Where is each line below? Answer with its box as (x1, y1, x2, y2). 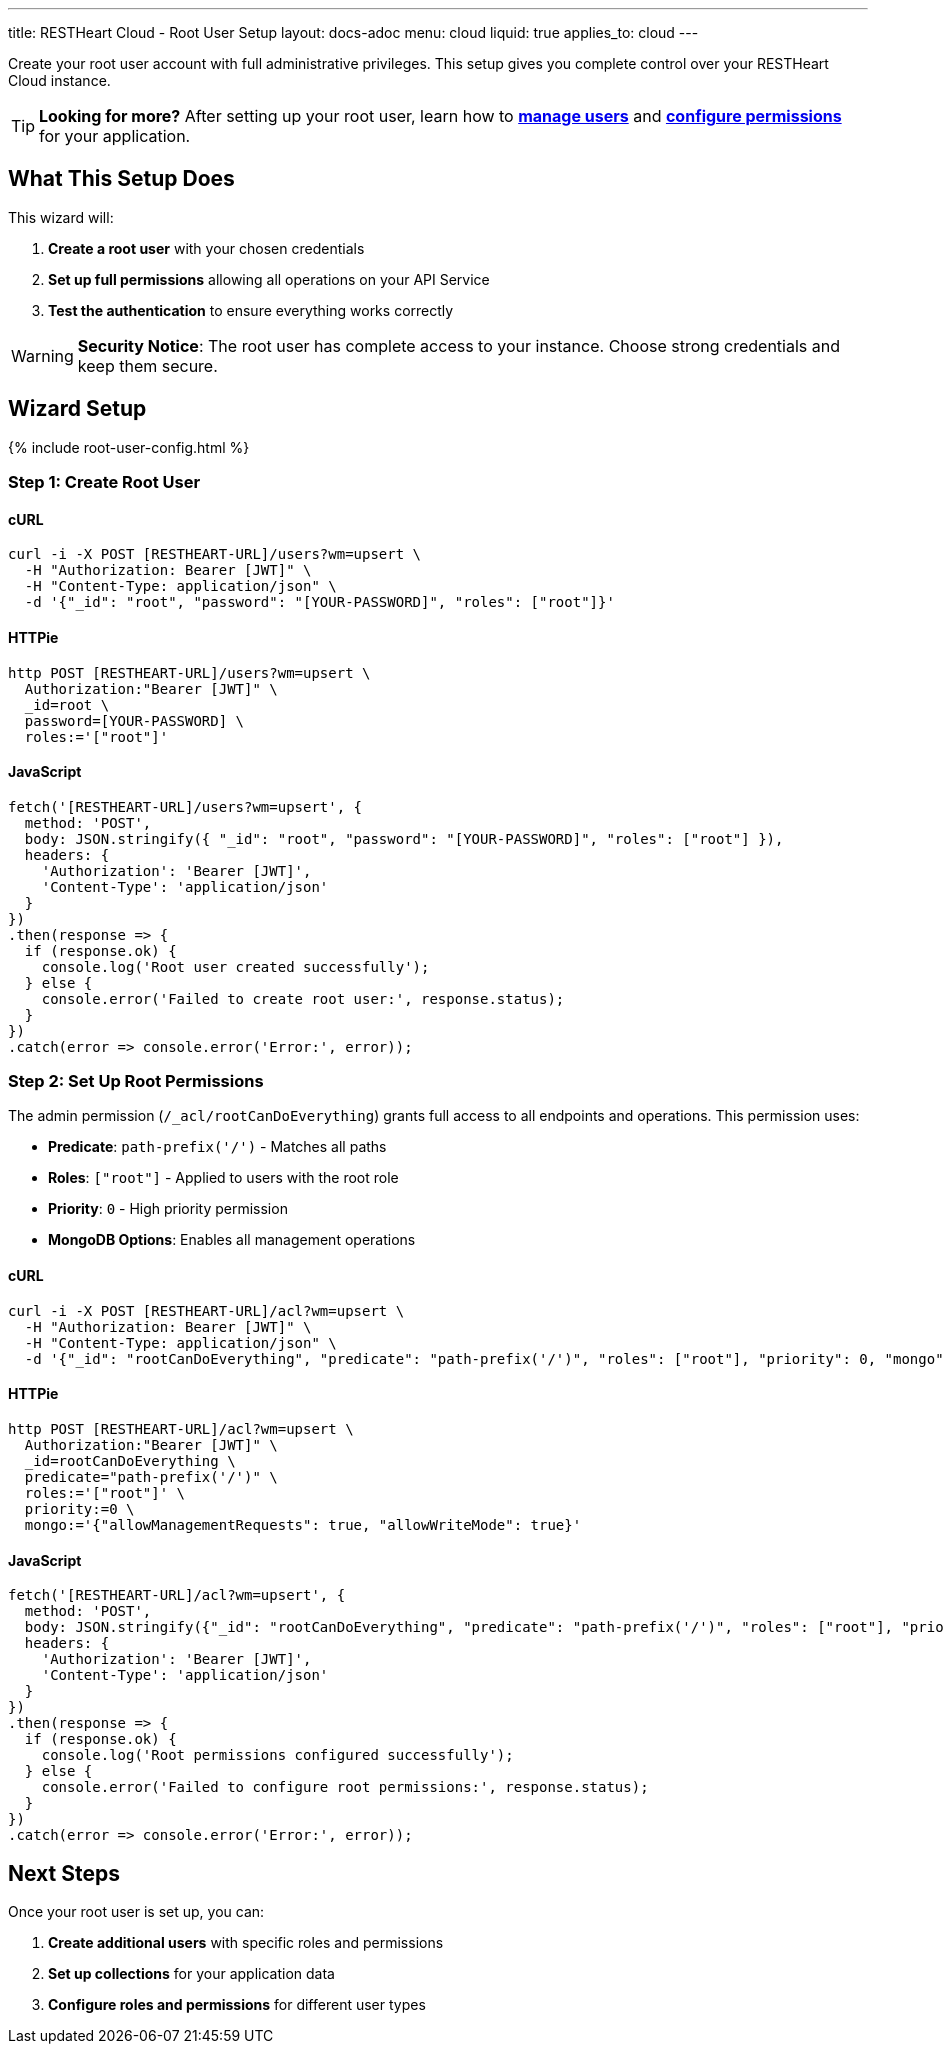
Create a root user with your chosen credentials (48, 239, 365, 257)
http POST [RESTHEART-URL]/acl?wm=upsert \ (8, 1420, 354, 1437)
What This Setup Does (8, 166, 235, 192)
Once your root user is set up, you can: (8, 1902, 265, 1920)
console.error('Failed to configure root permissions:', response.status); (41, 1779, 649, 1796)
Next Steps (8, 1860, 120, 1886)
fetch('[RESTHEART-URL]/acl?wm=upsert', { (8, 1587, 346, 1604)
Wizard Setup (8, 396, 147, 422)
